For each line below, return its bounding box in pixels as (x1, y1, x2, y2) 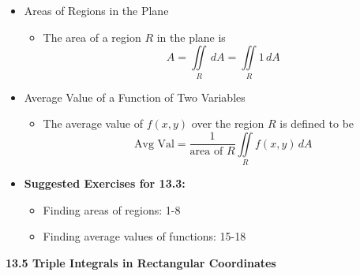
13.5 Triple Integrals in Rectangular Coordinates (6, 254, 276, 270)
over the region (191, 115, 264, 132)
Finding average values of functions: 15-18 (43, 228, 246, 244)
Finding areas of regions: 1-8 (43, 201, 181, 218)
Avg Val (133, 138, 174, 150)
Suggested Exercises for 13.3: (24, 175, 186, 192)
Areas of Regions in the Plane (24, 2, 169, 18)
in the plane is (156, 28, 226, 45)
